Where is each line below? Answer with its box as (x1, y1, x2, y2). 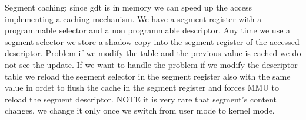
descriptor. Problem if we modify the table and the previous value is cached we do (5, 47, 301, 59)
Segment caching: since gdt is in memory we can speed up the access (5, 1, 252, 13)
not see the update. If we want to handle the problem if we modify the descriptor (5, 58, 298, 70)
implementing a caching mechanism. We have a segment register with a (5, 12, 262, 25)
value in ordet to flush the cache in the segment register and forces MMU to (5, 81, 279, 94)
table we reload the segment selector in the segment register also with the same (5, 70, 291, 82)
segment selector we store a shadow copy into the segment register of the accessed (5, 35, 300, 47)
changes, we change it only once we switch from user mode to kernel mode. (5, 104, 275, 116)
